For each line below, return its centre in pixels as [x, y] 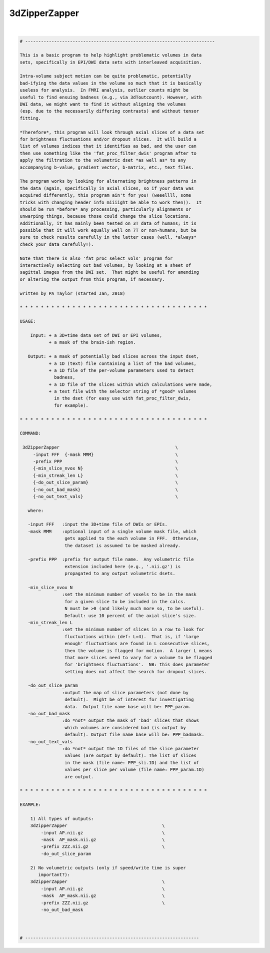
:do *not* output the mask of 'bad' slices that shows [130, 721]
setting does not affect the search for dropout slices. [136, 671]
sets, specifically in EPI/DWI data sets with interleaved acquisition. [111, 62]
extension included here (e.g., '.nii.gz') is [122, 566]
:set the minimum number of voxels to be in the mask [129, 595]
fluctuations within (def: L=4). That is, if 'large [132, 636]
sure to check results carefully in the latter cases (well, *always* [108, 237]
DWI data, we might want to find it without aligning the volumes [103, 104]
